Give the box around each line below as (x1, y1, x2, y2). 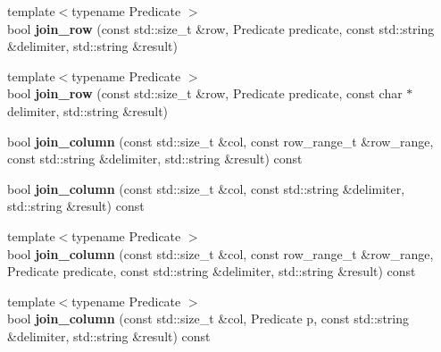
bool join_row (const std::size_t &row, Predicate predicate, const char (7, 84, 403, 103)
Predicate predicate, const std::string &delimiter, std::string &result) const (7, 262, 416, 281)
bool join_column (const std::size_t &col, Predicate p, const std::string (7, 309, 409, 328)
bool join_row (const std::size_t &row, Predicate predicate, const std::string (7, 19, 435, 38)
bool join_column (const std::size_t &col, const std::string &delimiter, (7, 179, 405, 197)
